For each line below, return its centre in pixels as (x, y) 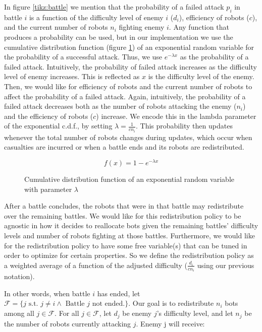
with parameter (48, 189)
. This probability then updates (184, 126)
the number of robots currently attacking (68, 323)
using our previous (226, 265)
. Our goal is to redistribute (171, 303)
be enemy (137, 313)
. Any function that (199, 27)
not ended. (109, 304)
